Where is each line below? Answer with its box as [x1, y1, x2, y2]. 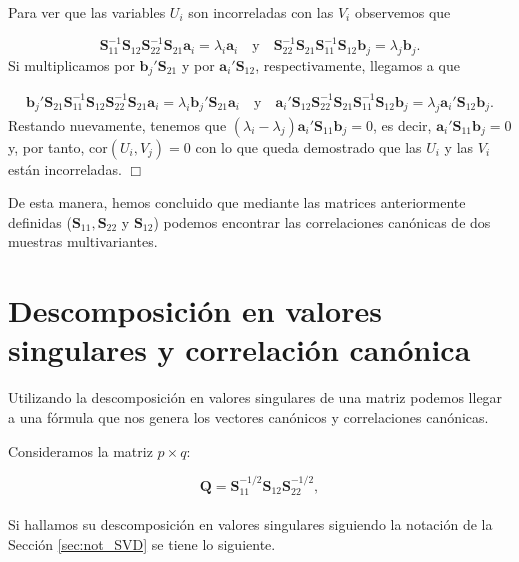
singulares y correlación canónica [8, 329, 471, 370]
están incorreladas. [8, 158, 122, 179]
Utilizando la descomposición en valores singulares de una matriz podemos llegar [8, 387, 503, 408]
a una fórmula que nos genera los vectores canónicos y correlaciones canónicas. [8, 406, 489, 427]
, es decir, [373, 114, 432, 135]
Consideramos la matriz [8, 440, 153, 461]
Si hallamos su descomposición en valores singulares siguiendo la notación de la [8, 513, 493, 534]
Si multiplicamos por [8, 54, 135, 75]
